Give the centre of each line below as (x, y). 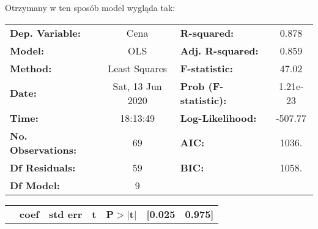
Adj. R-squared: (219, 50)
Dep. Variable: (45, 32)
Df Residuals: (43, 167)
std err (65, 214)
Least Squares (138, 68)
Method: (31, 68)
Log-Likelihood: (218, 118)
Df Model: (35, 185)
